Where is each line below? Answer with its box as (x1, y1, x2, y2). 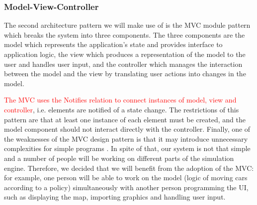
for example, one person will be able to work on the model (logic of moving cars (4, 172, 248, 183)
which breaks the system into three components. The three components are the (4, 29, 245, 40)
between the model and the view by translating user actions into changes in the (4, 68, 246, 79)
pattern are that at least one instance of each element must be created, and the (4, 114, 246, 124)
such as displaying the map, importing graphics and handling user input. (4, 192, 226, 202)
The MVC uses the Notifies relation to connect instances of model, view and (4, 95, 237, 105)
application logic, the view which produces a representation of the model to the (4, 49, 246, 59)
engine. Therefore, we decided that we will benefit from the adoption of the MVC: (4, 162, 254, 173)
